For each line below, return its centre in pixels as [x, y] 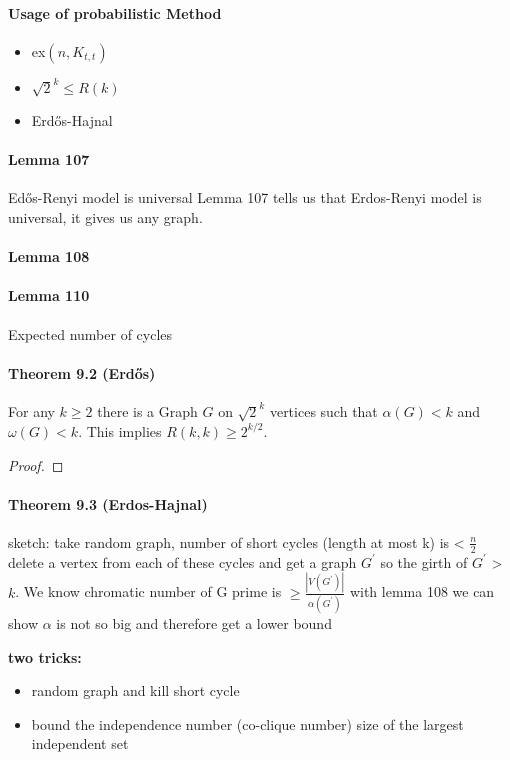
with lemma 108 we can [422, 591]
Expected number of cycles [90, 333]
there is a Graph [147, 411]
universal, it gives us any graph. [105, 217]
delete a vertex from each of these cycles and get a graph [182, 561]
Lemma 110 [49, 295]
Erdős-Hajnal [72, 120]
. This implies [120, 430]
